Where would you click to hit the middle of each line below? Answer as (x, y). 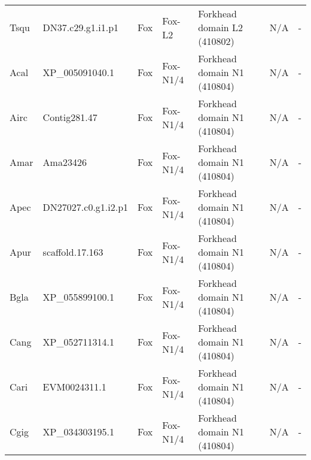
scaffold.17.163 (73, 252)
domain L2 (221, 27)
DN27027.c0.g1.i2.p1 (86, 207)
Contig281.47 (70, 117)
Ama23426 (65, 162)
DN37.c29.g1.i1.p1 (81, 27)
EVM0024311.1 (74, 387)
